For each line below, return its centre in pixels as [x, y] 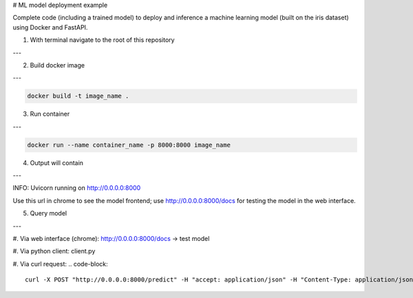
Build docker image [57, 65]
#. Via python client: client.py [54, 251]
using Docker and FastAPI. [50, 27]
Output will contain [57, 162]
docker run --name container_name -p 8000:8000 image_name [129, 145]
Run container [50, 114]
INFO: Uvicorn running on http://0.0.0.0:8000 [77, 188]
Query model [49, 213]
